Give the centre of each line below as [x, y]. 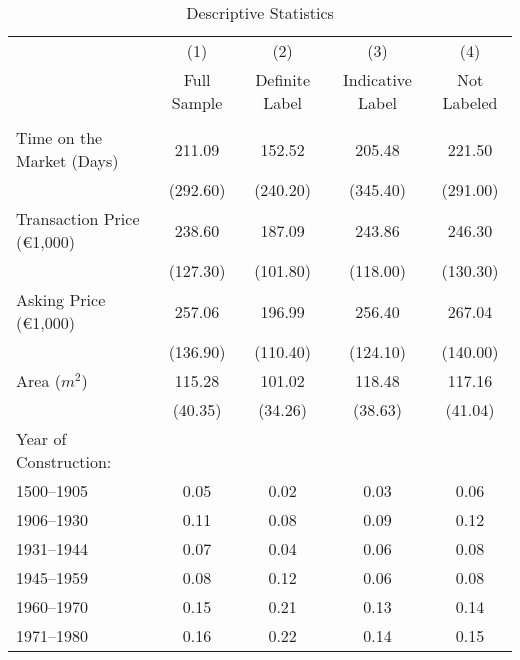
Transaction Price [78, 218]
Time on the [59, 137]
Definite [283, 79]
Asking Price [61, 299]
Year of [41, 438]
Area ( [38, 380]
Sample [197, 102]
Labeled [470, 102]
